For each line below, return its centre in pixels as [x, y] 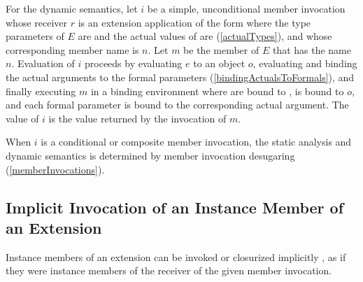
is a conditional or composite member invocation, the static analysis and [196, 142]
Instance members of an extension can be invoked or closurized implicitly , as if [176, 256]
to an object [219, 63]
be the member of [221, 49]
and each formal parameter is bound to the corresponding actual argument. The [177, 105]
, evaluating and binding [305, 63]
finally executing [41, 91]
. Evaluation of [43, 63]
